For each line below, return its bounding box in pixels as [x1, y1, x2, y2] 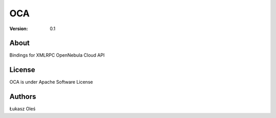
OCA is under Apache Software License [9, 79, 93, 85]
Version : [9, 26, 28, 32]
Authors [9, 92, 36, 101]
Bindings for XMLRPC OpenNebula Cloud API [9, 52, 105, 58]
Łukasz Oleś [9, 106, 36, 112]
